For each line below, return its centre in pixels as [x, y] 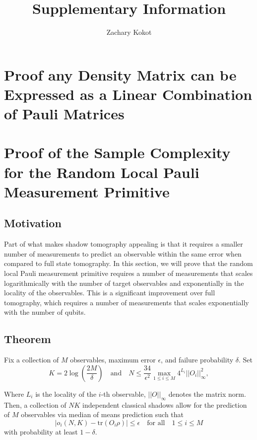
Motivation [33, 223]
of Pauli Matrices [64, 114]
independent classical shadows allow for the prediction [165, 404]
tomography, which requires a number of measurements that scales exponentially [127, 302]
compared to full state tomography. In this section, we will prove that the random [128, 263]
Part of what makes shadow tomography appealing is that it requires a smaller [124, 244]
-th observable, [123, 394]
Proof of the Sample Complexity [117, 152]
